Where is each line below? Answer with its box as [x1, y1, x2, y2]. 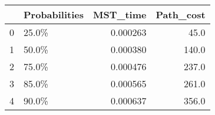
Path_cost [156, 8, 206, 21]
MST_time [93, 8, 147, 21]
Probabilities [24, 8, 84, 21]
